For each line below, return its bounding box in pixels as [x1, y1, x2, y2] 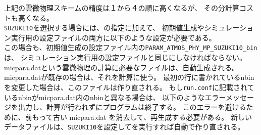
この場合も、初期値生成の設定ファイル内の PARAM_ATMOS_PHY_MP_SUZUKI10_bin [4, 42, 257, 53]
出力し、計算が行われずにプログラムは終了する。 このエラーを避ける [18, 102, 246, 112]
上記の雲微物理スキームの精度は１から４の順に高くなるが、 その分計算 [4, 3, 239, 13]
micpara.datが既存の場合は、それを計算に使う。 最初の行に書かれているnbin [4, 72, 254, 82]
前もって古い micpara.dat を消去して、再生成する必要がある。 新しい [25, 111, 252, 122]
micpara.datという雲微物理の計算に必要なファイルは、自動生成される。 [4, 62, 239, 72]
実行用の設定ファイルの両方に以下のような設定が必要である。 [11, 32, 216, 42]
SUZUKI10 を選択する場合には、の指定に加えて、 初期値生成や [4, 22, 204, 33]
